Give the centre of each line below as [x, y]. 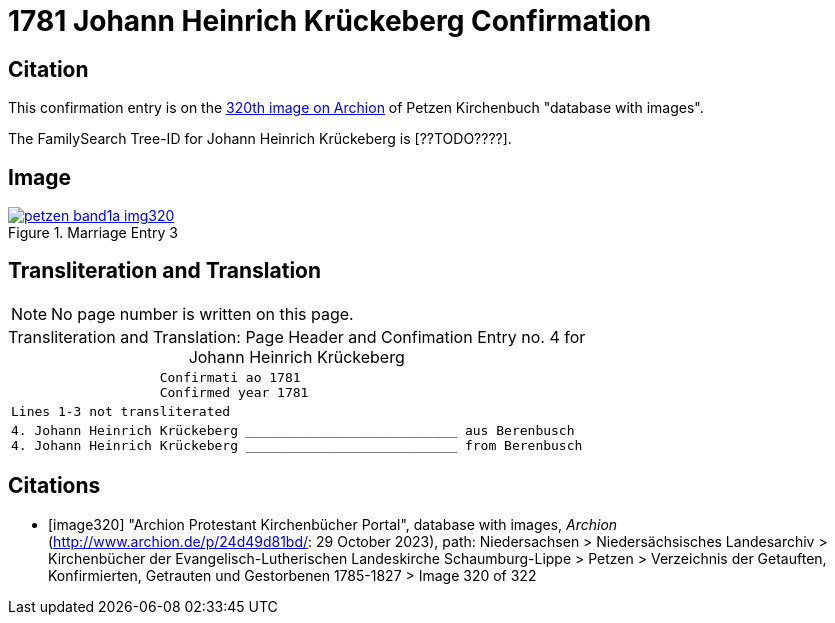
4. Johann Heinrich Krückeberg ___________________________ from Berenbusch [297, 445]
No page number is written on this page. [202, 313]
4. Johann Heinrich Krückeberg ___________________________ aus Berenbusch [293, 430]
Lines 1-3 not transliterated [121, 411]
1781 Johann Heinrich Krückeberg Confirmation [330, 21]
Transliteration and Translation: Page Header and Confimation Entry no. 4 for [297, 336]
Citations [54, 486]
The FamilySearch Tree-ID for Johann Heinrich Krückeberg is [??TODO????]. [260, 139]
